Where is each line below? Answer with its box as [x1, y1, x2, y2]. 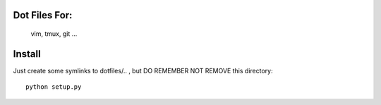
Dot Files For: [13, 9, 73, 21]
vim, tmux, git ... [30, 30, 78, 38]
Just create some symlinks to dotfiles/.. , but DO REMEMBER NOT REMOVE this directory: [13, 66, 273, 75]
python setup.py [25, 83, 82, 91]
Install [13, 48, 42, 60]
